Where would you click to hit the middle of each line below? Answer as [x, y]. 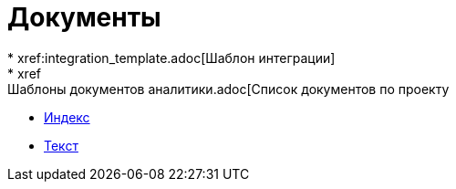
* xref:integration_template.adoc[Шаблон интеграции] [171, 58]
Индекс [67, 117]
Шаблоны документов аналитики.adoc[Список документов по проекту [228, 89]
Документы [84, 17]
